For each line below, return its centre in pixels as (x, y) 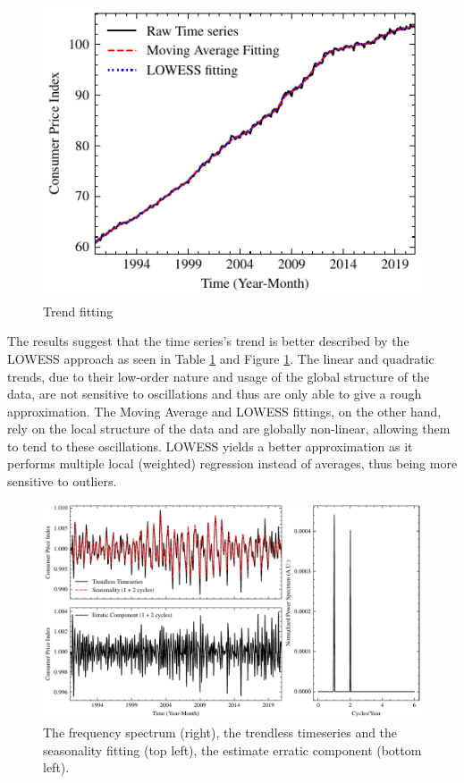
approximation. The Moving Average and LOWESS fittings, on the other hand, (224, 411)
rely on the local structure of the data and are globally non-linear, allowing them (229, 429)
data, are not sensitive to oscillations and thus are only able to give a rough (215, 394)
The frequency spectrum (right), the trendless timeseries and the (220, 732)
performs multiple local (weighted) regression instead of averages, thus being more (232, 463)
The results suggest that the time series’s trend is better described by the (208, 341)
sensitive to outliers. (62, 481)
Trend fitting (78, 311)
